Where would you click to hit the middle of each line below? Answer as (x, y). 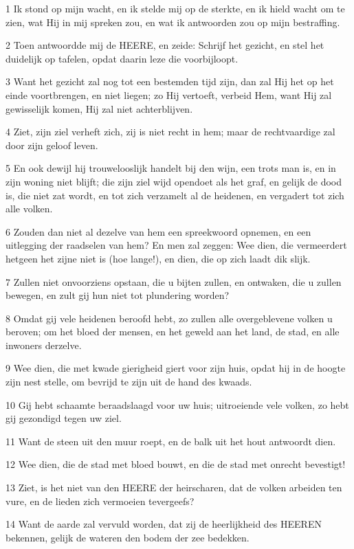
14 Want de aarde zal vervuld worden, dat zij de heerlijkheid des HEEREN (164, 524)
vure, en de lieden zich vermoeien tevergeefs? (100, 501)
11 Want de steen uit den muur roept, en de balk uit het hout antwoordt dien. (171, 441)
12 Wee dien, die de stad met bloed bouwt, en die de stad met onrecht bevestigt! (176, 464)
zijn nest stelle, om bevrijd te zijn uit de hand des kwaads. (129, 382)
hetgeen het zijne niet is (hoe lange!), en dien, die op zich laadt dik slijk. (158, 258)
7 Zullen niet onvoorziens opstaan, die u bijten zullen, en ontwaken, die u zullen (174, 281)
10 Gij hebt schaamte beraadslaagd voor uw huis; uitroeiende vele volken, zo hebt (177, 404)
